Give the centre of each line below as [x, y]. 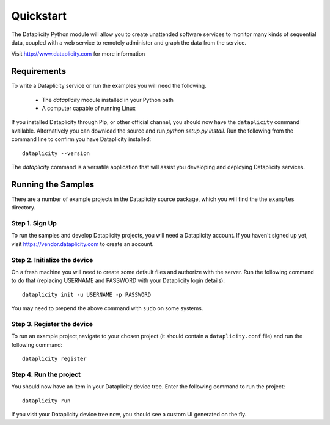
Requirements [39, 71]
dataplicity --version [56, 153]
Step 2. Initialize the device [52, 260]
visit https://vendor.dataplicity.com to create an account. [82, 244]
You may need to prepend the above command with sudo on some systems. [107, 308]
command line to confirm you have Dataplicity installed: [81, 139]
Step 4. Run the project [46, 374]
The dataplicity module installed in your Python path [108, 100]
